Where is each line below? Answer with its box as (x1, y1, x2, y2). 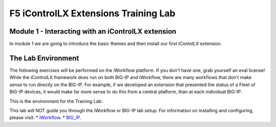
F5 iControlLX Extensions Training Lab (9, 8, 176, 19)
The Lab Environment (9, 54, 79, 62)
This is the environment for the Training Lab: (9, 98, 103, 104)
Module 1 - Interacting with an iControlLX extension (9, 27, 176, 36)
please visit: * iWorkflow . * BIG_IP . (9, 115, 81, 121)
